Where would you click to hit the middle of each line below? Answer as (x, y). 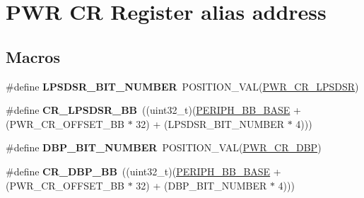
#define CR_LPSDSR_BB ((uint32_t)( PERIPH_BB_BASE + (153, 110)
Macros (33, 56)
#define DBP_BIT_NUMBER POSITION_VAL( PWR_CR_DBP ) (164, 147)
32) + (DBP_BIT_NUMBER (201, 185)
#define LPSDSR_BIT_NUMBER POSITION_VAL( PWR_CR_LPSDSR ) (182, 86)
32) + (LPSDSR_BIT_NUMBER (210, 123)
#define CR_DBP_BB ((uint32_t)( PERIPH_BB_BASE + (143, 171)
